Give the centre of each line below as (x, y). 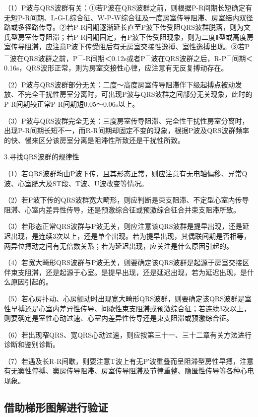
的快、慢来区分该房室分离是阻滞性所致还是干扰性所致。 (94, 140)
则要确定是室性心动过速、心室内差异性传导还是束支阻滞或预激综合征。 (119, 318)
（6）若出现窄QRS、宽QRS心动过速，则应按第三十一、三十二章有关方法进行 (128, 334)
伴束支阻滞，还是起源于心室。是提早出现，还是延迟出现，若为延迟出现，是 (126, 272)
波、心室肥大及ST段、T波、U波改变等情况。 (76, 183)
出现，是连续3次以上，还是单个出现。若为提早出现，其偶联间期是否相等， (130, 236)
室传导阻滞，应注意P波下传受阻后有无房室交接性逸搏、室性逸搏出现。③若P (127, 46)
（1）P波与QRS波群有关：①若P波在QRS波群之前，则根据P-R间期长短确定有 (128, 7)
